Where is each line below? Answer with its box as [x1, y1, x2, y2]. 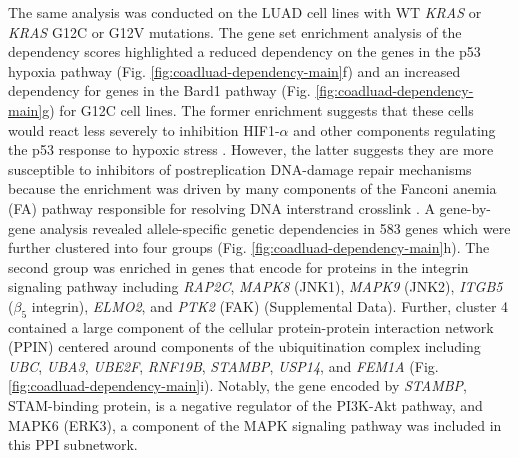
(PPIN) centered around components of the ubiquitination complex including [8, 336, 481, 357]
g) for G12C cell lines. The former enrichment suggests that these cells [42, 99, 474, 120]
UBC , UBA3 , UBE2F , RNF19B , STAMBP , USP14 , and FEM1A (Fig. [8, 355, 439, 376]
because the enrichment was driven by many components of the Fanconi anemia [8, 178, 497, 199]
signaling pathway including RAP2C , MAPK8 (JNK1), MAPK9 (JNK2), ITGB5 [8, 276, 503, 297]
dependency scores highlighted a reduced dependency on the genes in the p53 [8, 41, 481, 62]
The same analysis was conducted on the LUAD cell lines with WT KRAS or [8, 2, 482, 22]
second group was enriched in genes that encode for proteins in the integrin [8, 256, 469, 277]
